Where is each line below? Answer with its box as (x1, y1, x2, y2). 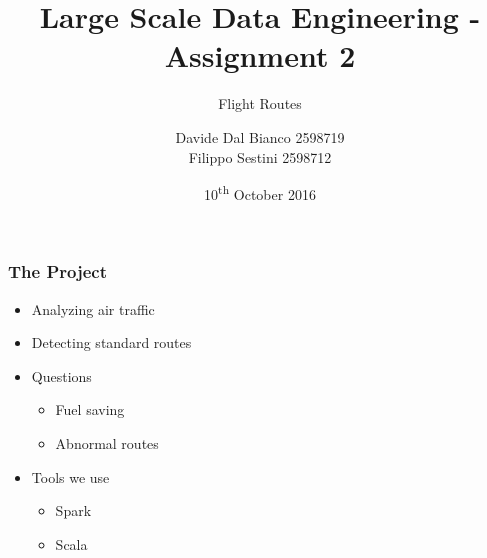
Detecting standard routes (31, 332, 192, 353)
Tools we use (31, 466, 110, 487)
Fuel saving (55, 399, 125, 420)
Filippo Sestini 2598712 (188, 146, 332, 167)
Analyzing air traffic (31, 298, 155, 319)
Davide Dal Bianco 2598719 (175, 126, 345, 147)
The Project (8, 259, 108, 284)
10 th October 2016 (204, 181, 316, 204)
